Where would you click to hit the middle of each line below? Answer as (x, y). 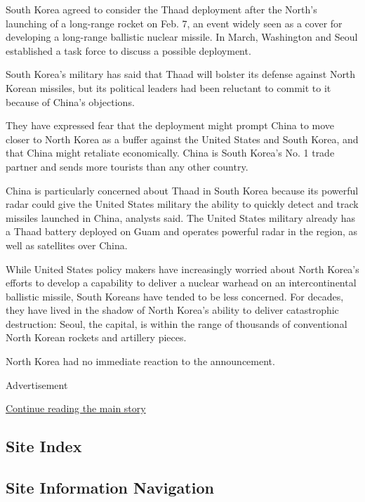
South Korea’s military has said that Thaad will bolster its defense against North (181, 74)
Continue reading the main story (76, 408)
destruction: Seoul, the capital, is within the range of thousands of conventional (177, 323)
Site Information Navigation (110, 488)
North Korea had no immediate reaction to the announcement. (140, 361)
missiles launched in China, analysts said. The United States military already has (181, 217)
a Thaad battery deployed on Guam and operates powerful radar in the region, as (182, 231)
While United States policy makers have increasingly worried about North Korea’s (182, 269)
